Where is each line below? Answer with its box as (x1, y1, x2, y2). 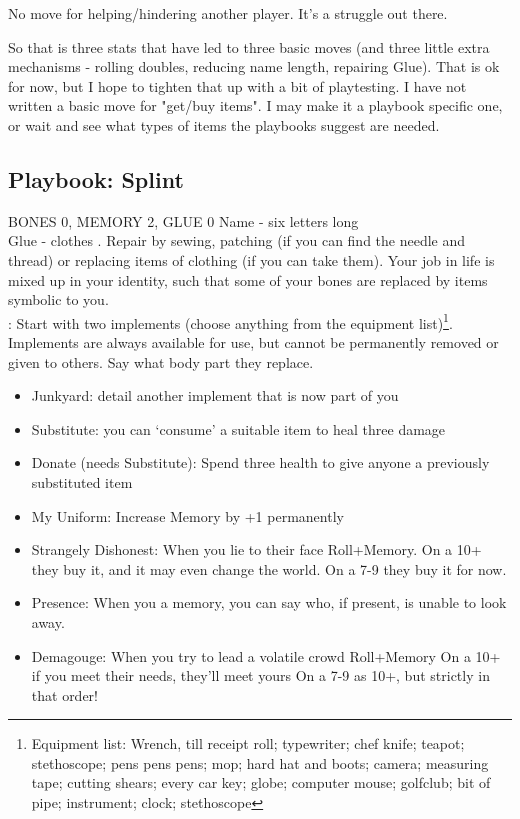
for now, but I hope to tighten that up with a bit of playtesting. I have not (8, 75, 467, 96)
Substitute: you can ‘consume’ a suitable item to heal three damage (31, 418, 446, 439)
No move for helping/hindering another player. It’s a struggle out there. (8, 3, 448, 23)
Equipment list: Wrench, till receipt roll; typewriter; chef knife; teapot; (31, 733, 465, 754)
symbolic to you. (8, 289, 109, 310)
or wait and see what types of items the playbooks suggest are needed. (8, 114, 440, 135)
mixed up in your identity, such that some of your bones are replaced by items (8, 269, 488, 290)
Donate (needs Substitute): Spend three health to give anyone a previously (31, 452, 490, 473)
